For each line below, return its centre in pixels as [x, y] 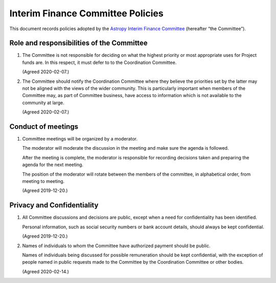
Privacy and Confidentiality [54, 205]
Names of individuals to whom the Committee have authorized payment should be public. [116, 246]
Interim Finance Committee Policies [86, 13]
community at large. [43, 103]
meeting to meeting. [43, 181]
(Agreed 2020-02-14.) [45, 271]
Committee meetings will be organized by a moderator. [80, 139]
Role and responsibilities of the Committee [78, 43]
